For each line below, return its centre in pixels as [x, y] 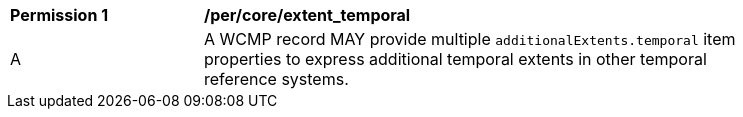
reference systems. [276, 79]
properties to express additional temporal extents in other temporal [455, 59]
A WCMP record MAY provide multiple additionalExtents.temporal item [470, 39]
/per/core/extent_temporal [307, 15]
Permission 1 [59, 15]
